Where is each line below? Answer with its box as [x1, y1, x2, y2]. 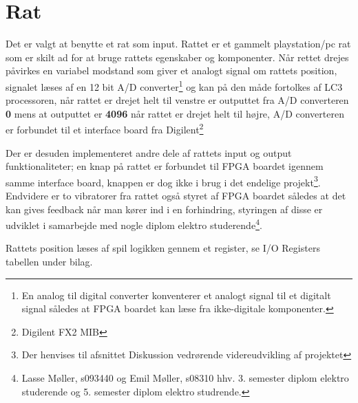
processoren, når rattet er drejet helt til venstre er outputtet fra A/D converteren [6, 93, 349, 107]
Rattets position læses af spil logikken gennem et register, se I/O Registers [6, 241, 320, 255]
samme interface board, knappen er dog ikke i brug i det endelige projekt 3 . [6, 173, 321, 189]
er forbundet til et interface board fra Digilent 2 [6, 120, 204, 136]
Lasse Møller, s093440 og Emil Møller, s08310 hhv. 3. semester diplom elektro [21, 371, 349, 385]
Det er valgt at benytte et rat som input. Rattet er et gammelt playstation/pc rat [6, 36, 351, 51]
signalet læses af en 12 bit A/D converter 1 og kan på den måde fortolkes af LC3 [6, 77, 343, 94]
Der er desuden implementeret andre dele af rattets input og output [6, 145, 292, 160]
